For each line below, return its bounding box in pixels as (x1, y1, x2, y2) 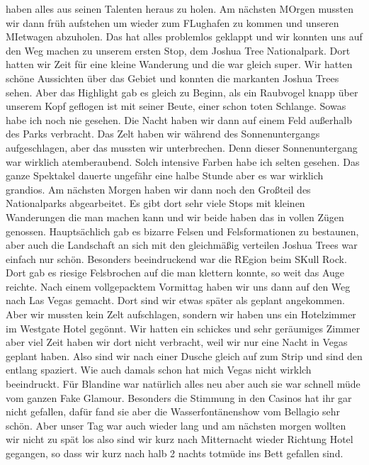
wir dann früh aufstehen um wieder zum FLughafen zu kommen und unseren (6, 15, 339, 30)
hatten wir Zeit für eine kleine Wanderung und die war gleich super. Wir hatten (6, 57, 353, 72)
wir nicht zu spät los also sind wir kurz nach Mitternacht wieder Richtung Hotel (6, 432, 353, 447)
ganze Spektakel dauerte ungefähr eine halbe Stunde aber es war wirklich (6, 168, 324, 183)
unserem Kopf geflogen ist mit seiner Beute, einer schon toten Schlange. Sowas (6, 99, 346, 113)
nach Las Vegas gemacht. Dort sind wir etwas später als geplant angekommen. (6, 293, 345, 308)
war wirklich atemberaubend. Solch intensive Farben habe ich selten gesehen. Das (6, 154, 360, 169)
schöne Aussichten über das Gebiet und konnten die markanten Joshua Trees (6, 70, 339, 85)
